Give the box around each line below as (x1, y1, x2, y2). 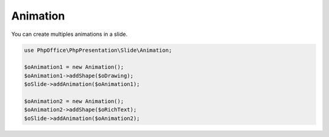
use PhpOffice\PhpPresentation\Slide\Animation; (24, 46, 172, 54)
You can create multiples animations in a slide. (11, 30, 128, 38)
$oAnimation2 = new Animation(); (24, 97, 124, 105)
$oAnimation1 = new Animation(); (24, 64, 124, 71)
